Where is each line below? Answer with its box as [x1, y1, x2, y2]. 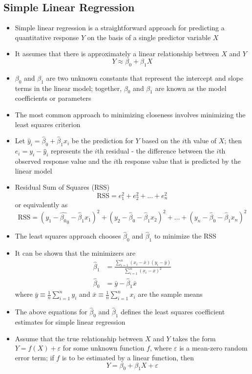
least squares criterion [15, 119, 81, 129]
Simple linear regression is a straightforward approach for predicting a [15, 22, 225, 33]
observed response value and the [15, 155, 111, 166]
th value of [184, 135, 217, 146]
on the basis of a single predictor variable [87, 32, 211, 42]
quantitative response [15, 32, 79, 42]
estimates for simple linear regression [15, 317, 126, 327]
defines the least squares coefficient [121, 307, 225, 317]
